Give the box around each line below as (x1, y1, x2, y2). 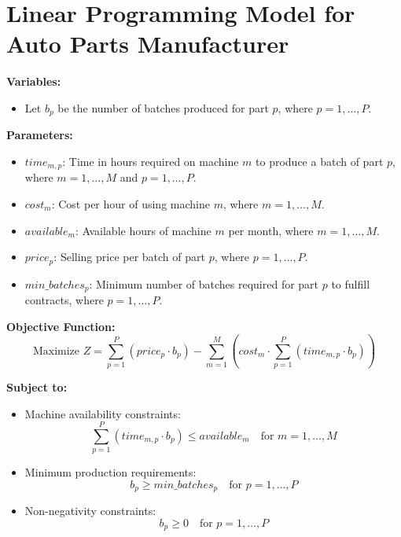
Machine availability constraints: (24, 405, 181, 421)
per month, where (228, 222, 314, 238)
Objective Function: (6, 318, 116, 334)
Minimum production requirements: (24, 464, 197, 480)
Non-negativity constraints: (24, 502, 156, 519)
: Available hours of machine (75, 222, 212, 238)
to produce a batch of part (256, 153, 384, 169)
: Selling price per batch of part (53, 248, 205, 265)
